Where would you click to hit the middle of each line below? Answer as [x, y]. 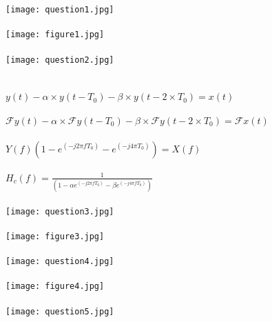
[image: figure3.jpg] [55, 236]
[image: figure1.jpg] [55, 35]
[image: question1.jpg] [60, 10]
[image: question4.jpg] [60, 262]
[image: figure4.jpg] [55, 286]
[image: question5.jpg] [60, 311]
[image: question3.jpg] [60, 211]
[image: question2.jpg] [60, 60]
